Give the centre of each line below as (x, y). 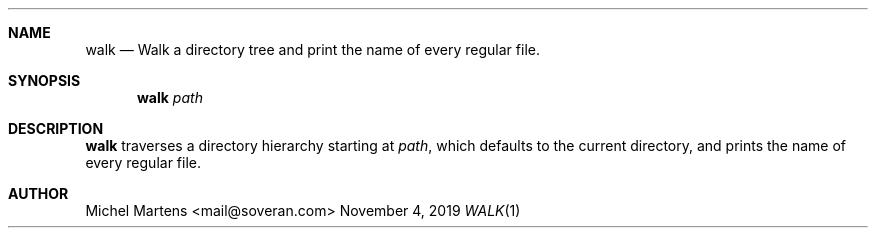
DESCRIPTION (56, 128)
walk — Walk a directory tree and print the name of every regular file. (312, 49)
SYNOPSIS (44, 80)
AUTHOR (38, 193)
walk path (170, 97)
